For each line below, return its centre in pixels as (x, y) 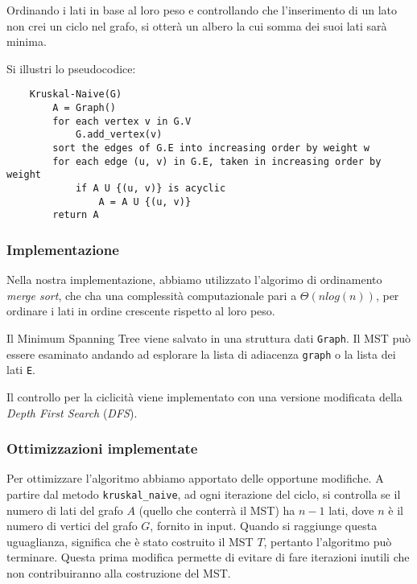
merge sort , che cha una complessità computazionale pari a (152, 295)
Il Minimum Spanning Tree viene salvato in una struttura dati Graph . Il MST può (209, 337)
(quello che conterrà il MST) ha (217, 510)
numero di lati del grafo (65, 510)
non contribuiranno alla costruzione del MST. (119, 572)
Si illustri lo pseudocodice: (71, 68)
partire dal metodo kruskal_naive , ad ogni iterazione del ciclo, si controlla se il (204, 494)
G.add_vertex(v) (119, 135)
